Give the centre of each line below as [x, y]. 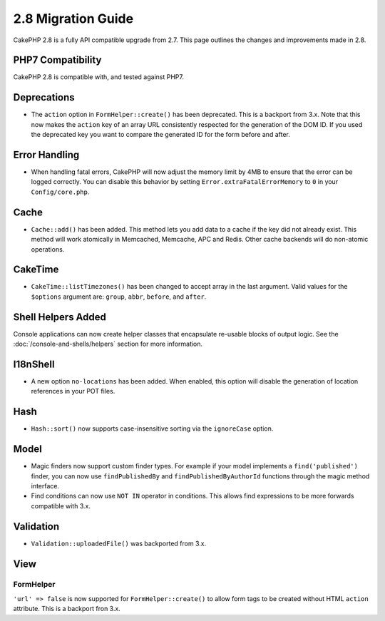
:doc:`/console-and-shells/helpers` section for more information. [108, 344]
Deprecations [44, 97]
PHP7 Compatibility [57, 60]
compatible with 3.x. [61, 505]
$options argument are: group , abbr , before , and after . [119, 297]
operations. [48, 249]
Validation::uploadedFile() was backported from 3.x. [119, 543]
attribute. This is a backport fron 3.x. [67, 609]
